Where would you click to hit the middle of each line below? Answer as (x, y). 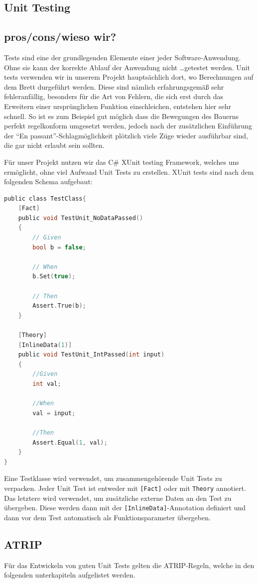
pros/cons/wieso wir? (60, 37)
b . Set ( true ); (54, 277)
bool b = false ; (59, 247)
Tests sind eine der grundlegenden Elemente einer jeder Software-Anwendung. (123, 57)
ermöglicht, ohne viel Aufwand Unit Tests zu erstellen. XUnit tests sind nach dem (129, 172)
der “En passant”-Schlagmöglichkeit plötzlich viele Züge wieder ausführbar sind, (126, 135)
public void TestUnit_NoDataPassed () (81, 218)
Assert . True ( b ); (59, 306)
